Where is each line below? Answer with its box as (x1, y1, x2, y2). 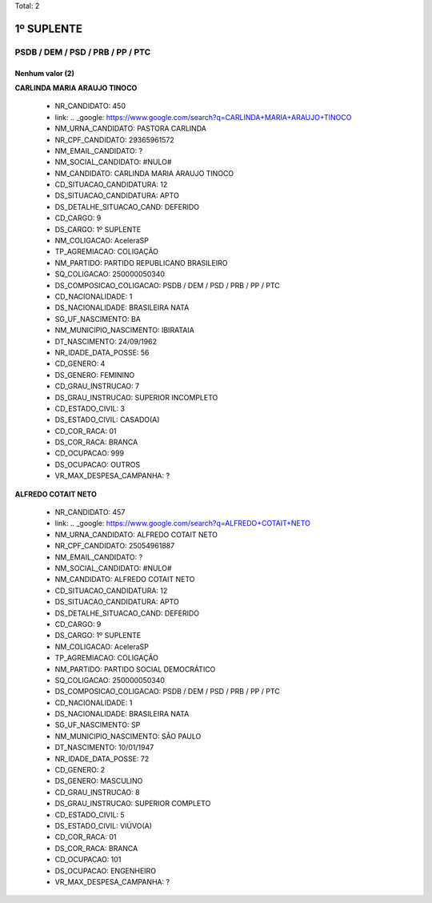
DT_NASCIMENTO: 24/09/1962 (54, 336, 158, 346)
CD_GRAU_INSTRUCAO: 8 (54, 787, 140, 797)
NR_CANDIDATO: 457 (54, 508, 126, 517)
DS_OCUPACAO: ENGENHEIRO (54, 865, 156, 876)
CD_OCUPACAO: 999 (54, 448, 124, 458)
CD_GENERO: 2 (54, 765, 106, 775)
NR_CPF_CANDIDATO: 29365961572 (54, 134, 175, 144)
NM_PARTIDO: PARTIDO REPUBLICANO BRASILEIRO (54, 258, 228, 267)
